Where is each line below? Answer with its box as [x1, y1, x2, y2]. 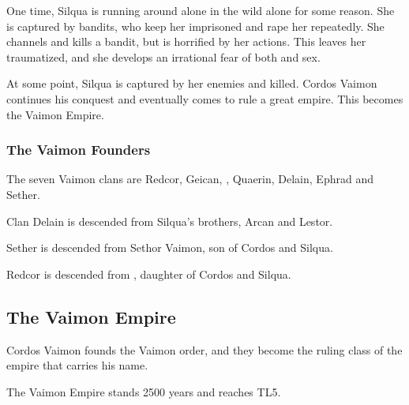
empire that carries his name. [6, 357, 148, 373]
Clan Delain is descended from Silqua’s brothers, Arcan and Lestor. [6, 212, 333, 229]
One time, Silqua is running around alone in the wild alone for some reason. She [6, 2, 395, 18]
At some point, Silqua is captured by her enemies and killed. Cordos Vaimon [6, 75, 377, 92]
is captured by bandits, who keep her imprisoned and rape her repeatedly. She [6, 17, 385, 34]
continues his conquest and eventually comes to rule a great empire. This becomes [6, 90, 403, 107]
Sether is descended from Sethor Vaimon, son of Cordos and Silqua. [6, 239, 333, 256]
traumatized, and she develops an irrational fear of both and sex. [6, 48, 321, 65]
